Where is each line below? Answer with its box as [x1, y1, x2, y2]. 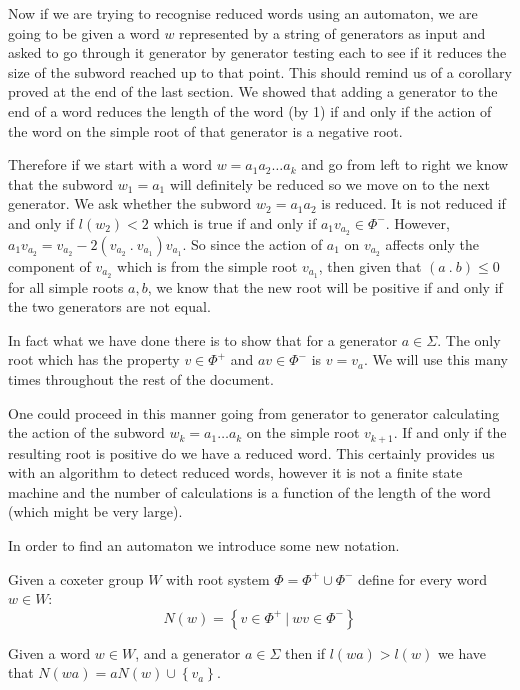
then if [285, 642, 326, 663]
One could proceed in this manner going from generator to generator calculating [8, 402, 500, 423]
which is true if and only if [153, 212, 317, 233]
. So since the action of [182, 233, 323, 254]
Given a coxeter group [8, 568, 144, 589]
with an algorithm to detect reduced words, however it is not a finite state [8, 462, 463, 483]
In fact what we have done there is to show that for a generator [8, 329, 398, 350]
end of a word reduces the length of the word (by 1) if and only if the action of [8, 100, 492, 121]
